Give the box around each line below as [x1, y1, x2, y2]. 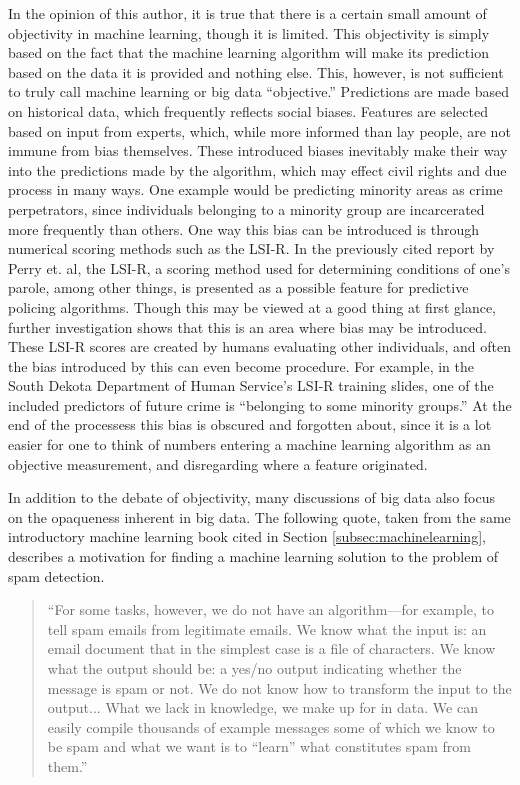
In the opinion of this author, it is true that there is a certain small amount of [8, 3, 487, 23]
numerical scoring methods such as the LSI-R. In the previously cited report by [8, 238, 495, 259]
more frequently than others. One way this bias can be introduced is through [8, 218, 480, 239]
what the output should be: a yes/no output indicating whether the [47, 658, 462, 678]
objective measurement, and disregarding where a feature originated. [8, 453, 428, 474]
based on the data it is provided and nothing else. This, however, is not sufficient [8, 61, 504, 82]
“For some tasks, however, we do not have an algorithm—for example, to [47, 599, 495, 620]
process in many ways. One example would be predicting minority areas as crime [8, 179, 503, 200]
